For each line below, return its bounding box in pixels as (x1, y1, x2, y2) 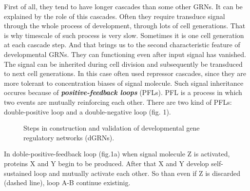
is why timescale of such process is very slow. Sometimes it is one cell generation (4, 30, 244, 40)
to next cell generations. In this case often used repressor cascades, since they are (4, 68, 247, 78)
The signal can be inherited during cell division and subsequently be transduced (4, 58, 243, 69)
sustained (4, 168, 32, 178)
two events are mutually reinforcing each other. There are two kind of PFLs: (4, 96, 232, 107)
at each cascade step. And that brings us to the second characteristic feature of (4, 39, 240, 50)
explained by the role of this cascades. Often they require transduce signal (4, 11, 225, 21)
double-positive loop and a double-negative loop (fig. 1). (4, 106, 171, 116)
